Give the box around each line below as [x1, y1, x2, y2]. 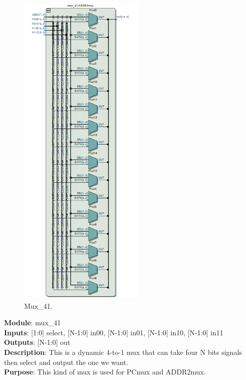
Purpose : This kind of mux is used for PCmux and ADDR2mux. [4, 366, 206, 377]
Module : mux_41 [4, 317, 61, 328]
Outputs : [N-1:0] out [4, 337, 71, 347]
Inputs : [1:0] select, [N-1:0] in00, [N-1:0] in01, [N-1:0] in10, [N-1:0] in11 [4, 327, 223, 337]
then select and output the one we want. [4, 356, 129, 367]
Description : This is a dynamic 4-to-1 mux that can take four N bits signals [4, 346, 242, 357]
